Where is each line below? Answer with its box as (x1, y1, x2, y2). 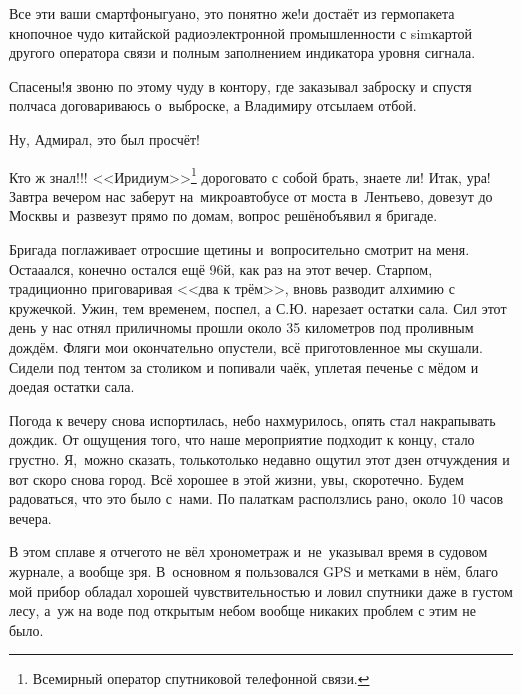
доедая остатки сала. (9, 376, 135, 397)
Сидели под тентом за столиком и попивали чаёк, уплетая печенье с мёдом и (9, 356, 479, 377)
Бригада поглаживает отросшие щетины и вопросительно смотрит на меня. (9, 239, 470, 259)
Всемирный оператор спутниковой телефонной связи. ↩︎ (32, 668, 370, 689)
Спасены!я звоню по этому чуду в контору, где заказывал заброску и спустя (9, 75, 472, 96)
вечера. (9, 507, 52, 528)
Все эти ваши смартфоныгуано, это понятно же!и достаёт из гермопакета (9, 3, 455, 23)
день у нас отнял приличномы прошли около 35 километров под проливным (9, 317, 474, 338)
